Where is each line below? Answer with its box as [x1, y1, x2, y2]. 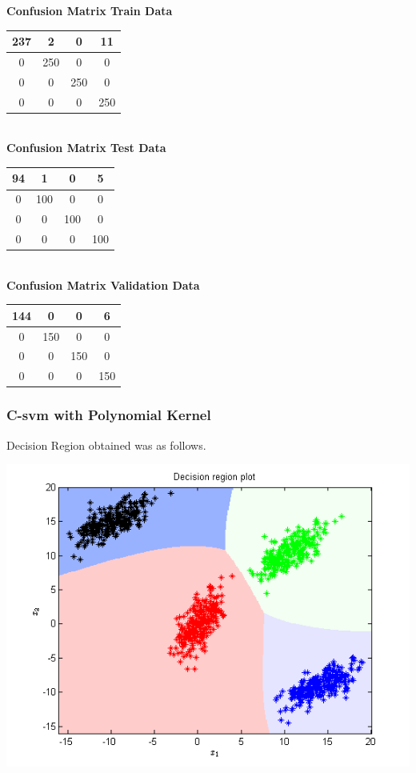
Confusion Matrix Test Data [6, 139, 166, 156]
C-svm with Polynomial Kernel [6, 405, 211, 425]
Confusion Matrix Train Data [6, 2, 173, 18]
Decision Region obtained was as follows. [6, 436, 206, 453]
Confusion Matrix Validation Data [6, 276, 200, 293]
